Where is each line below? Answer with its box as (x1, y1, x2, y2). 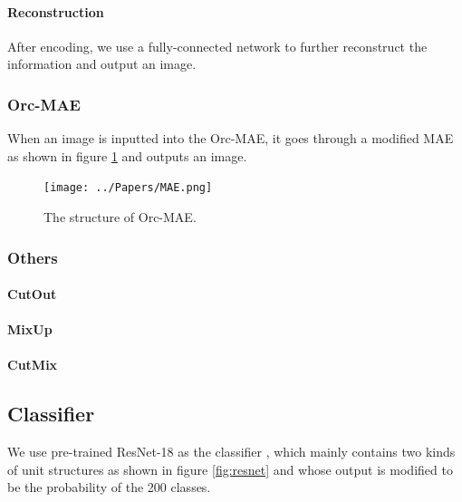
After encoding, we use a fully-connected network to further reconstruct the (7, 36, 428, 55)
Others (7, 246, 58, 268)
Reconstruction (7, 2, 104, 21)
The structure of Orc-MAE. (43, 208, 197, 227)
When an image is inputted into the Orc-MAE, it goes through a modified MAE (7, 129, 454, 148)
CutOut (7, 285, 57, 304)
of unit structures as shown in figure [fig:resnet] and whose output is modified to (7, 459, 453, 478)
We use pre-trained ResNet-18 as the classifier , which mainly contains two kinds (7, 442, 456, 461)
